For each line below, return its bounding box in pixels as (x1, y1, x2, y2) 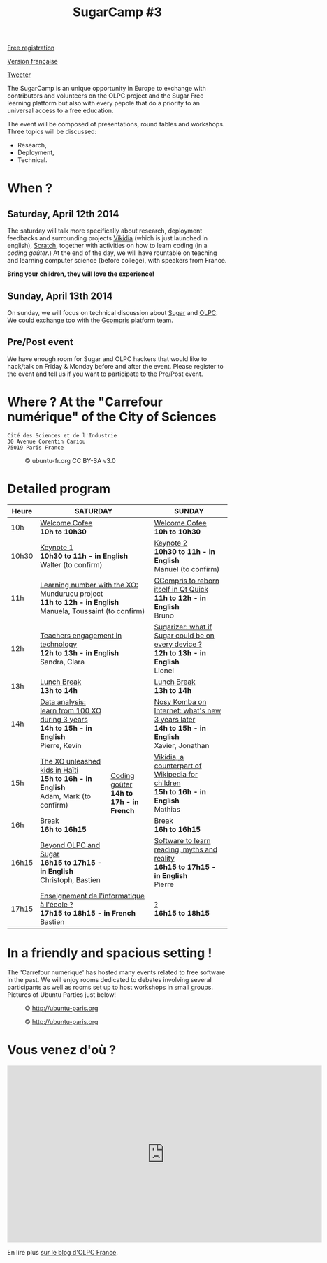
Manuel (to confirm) (154, 564, 220, 574)
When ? (7, 180, 52, 196)
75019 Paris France (7, 444, 64, 451)
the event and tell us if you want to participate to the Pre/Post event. (7, 370, 203, 378)
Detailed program (7, 481, 110, 497)
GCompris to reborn (154, 576, 220, 585)
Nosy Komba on (154, 696, 207, 706)
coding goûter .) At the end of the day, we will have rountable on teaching (7, 249, 217, 257)
